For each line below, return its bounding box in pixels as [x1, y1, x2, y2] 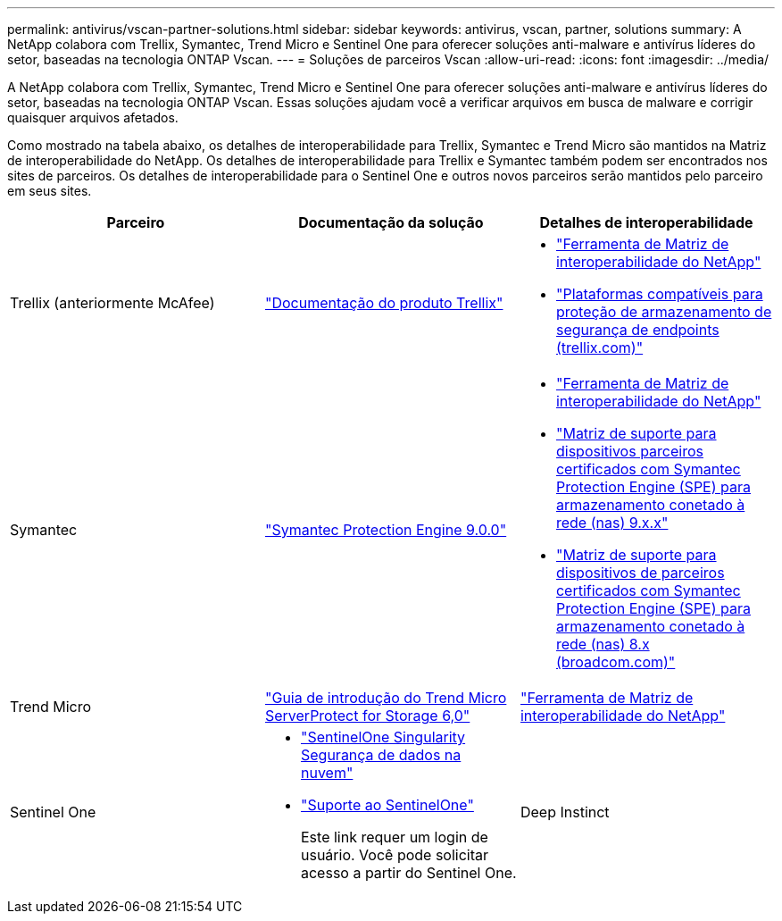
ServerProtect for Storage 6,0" [264, 707, 470, 724]
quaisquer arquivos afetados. [7, 110, 179, 125]
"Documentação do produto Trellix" [264, 294, 503, 312]
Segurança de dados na [300, 746, 462, 764]
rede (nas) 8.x [555, 635, 650, 653]
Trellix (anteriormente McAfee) [10, 294, 215, 312]
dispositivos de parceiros [555, 564, 725, 582]
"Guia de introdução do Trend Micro [264, 689, 507, 707]
